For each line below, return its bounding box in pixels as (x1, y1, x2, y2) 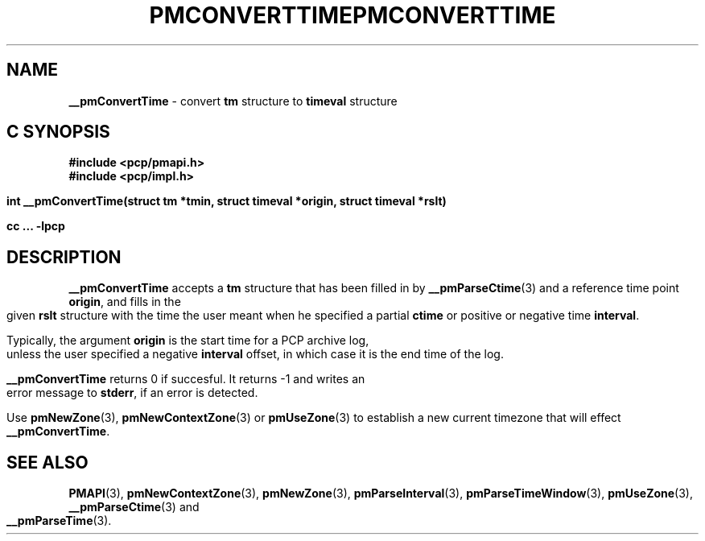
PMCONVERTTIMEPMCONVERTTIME (149, 2, 556, 29)
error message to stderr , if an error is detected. (6, 386, 258, 400)
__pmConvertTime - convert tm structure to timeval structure (68, 93, 398, 108)
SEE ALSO (6, 452, 89, 473)
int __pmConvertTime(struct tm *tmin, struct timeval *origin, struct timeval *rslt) (6, 194, 447, 209)
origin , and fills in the (68, 295, 181, 309)
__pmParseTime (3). (6, 514, 112, 528)
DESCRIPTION (6, 246, 122, 267)
